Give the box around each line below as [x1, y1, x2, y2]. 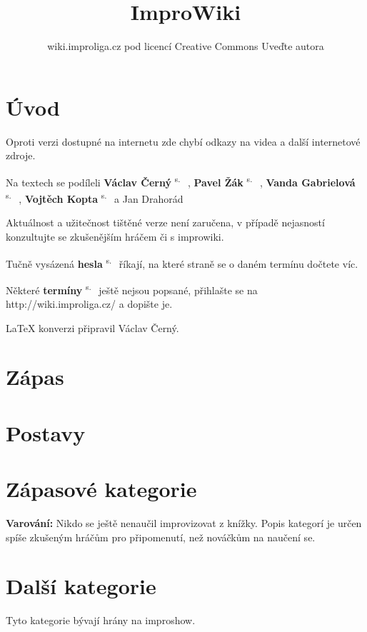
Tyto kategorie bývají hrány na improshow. [6, 613, 196, 628]
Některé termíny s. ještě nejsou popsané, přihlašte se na [6, 280, 258, 297]
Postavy [6, 418, 86, 447]
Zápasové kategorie [6, 474, 197, 503]
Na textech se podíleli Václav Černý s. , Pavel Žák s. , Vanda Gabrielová [6, 172, 356, 189]
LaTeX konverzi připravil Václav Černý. [6, 320, 179, 335]
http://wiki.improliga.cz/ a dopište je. [6, 296, 173, 311]
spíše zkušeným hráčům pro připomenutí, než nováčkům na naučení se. [6, 529, 316, 544]
